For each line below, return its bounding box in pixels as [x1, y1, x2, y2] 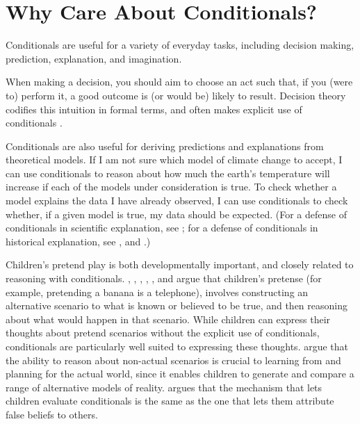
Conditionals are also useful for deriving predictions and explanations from [6, 138, 324, 153]
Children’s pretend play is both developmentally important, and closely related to [6, 257, 354, 272]
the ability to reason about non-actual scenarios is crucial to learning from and [6, 352, 341, 367]
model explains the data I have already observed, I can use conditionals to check [6, 193, 348, 208]
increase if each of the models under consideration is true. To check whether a [6, 179, 337, 194]
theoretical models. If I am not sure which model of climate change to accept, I [6, 152, 343, 167]
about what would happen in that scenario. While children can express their [6, 311, 331, 326]
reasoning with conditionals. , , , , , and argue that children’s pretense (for [6, 271, 322, 286]
